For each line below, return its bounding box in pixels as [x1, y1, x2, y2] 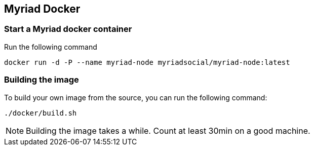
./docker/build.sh [4, 108, 77, 117]
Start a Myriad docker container [4, 24, 132, 34]
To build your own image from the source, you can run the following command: [4, 93, 267, 102]
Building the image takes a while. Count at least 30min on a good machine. [26, 125, 310, 136]
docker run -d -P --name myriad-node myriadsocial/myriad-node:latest [4, 58, 290, 66]
